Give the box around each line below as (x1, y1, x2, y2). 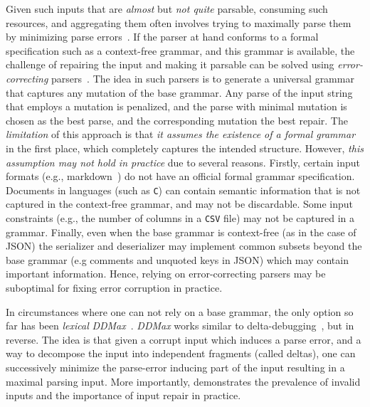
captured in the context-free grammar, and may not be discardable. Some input (6, 196, 353, 211)
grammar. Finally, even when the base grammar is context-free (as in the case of (6, 224, 356, 239)
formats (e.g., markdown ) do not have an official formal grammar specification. (6, 169, 355, 184)
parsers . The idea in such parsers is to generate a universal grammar (51, 70, 354, 85)
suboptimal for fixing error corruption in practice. (6, 280, 223, 295)
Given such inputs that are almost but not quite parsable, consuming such (6, 1, 328, 16)
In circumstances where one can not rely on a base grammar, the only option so (6, 304, 354, 319)
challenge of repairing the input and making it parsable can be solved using (6, 57, 334, 72)
